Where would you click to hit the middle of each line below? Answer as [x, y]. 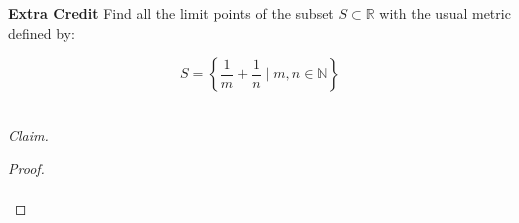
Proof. [26, 168]
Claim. [28, 134]
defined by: [41, 32]
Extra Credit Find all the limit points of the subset [171, 13]
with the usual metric [445, 13]
